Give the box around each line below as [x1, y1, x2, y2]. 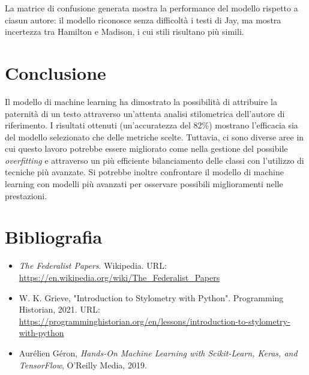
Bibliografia [5, 224, 103, 249]
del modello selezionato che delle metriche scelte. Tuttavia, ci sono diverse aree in [5, 130, 304, 143]
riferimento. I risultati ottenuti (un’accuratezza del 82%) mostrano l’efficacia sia [5, 119, 298, 131]
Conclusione [5, 60, 106, 85]
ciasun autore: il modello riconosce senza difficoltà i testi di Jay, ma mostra [5, 13, 281, 26]
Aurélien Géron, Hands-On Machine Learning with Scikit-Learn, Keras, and [19, 346, 298, 359]
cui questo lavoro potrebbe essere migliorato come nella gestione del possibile [5, 142, 288, 155]
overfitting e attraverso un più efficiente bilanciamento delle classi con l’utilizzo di [5, 154, 304, 166]
